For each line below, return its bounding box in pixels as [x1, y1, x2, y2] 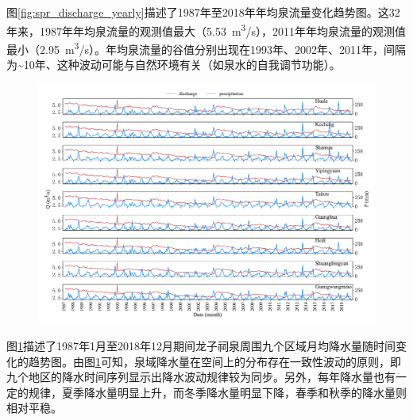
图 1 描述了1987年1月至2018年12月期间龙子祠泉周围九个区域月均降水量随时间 [6, 337, 396, 353]
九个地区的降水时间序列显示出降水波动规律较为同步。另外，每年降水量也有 [6, 368, 396, 385]
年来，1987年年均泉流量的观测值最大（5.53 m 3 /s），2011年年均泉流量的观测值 [6, 20, 406, 39]
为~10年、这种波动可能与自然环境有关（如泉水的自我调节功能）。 [6, 56, 341, 73]
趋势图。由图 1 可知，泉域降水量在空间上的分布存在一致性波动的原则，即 [28, 353, 401, 369]
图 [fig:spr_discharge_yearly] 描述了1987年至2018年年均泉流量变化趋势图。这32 [6, 4, 400, 20]
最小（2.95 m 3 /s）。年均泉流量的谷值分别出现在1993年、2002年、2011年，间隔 [6, 38, 406, 57]
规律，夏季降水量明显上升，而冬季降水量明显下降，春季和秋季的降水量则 [28, 384, 407, 400]
